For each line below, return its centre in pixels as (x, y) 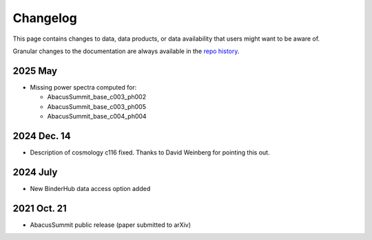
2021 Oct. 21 (40, 208)
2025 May (35, 71)
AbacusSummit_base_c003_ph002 (97, 97)
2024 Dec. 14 (42, 136)
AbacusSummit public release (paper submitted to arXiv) (111, 225)
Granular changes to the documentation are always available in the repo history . (126, 51)
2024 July (35, 172)
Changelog (45, 18)
